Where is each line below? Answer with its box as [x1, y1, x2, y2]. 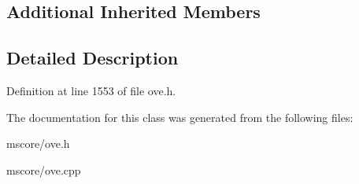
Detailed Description [6, 46, 179, 70]
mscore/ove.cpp [6, 161, 81, 178]
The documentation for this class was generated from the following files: [6, 109, 353, 125]
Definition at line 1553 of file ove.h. [6, 82, 176, 98]
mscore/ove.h [6, 135, 70, 152]
